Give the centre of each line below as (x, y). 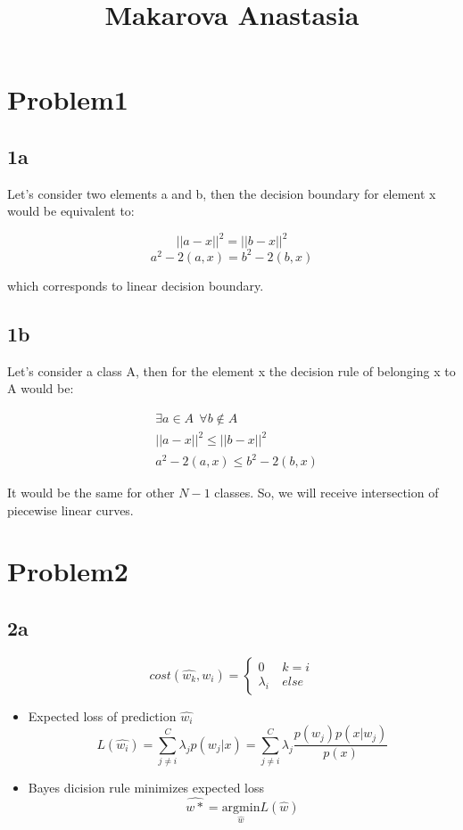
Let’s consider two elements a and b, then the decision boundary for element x (222, 193)
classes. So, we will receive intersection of (327, 493)
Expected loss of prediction (102, 715)
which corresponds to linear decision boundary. (136, 285)
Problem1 (68, 99)
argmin (241, 807)
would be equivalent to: (71, 211)
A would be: (41, 388)
